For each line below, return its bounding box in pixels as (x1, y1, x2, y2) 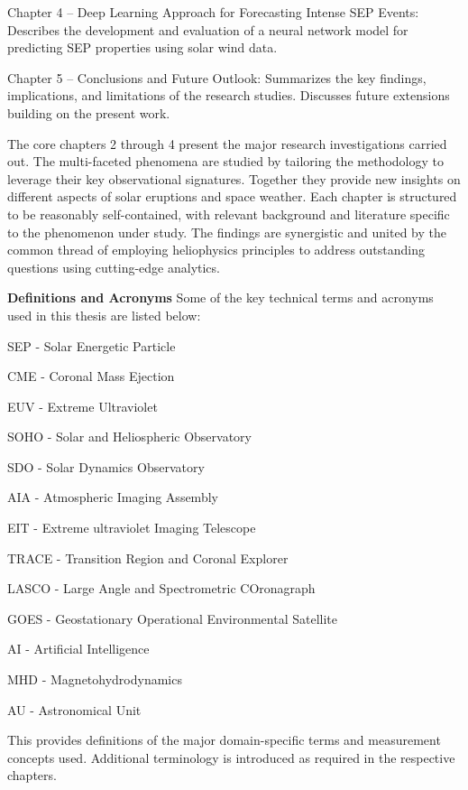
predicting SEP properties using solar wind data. (7, 38, 278, 57)
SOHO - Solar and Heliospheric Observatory (7, 427, 252, 446)
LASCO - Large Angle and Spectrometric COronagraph (7, 579, 316, 598)
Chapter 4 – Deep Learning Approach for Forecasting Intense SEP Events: (7, 3, 419, 21)
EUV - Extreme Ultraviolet (7, 396, 158, 415)
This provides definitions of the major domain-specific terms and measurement (7, 730, 441, 749)
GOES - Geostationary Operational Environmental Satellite (7, 609, 338, 627)
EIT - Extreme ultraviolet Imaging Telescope (7, 518, 256, 537)
